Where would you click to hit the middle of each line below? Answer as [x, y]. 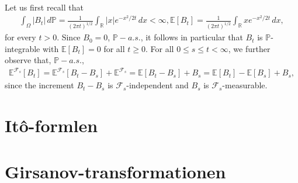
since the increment [39, 85]
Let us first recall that [44, 7]
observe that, [28, 60]
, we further [249, 48]
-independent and [157, 85]
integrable [22, 48]
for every [20, 37]
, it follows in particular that [192, 37]
